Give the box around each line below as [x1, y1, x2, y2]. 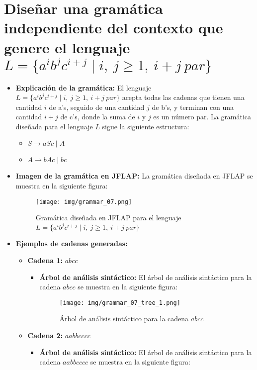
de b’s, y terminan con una [152, 101, 234, 112]
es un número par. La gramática [153, 111, 252, 122]
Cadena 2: [27, 330, 63, 341]
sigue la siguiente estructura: [102, 121, 189, 131]
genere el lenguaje [4, 37, 130, 57]
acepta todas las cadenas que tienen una [122, 92, 245, 102]
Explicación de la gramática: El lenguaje [15, 82, 152, 92]
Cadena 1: [27, 255, 63, 265]
